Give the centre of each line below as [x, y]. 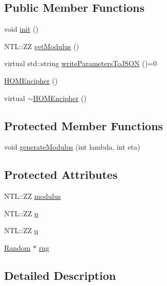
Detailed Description [60, 275]
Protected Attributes [61, 175]
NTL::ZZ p [21, 213]
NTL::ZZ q [21, 230]
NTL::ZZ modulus [33, 196]
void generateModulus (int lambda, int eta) [72, 147]
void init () [21, 29]
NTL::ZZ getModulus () [42, 46]
